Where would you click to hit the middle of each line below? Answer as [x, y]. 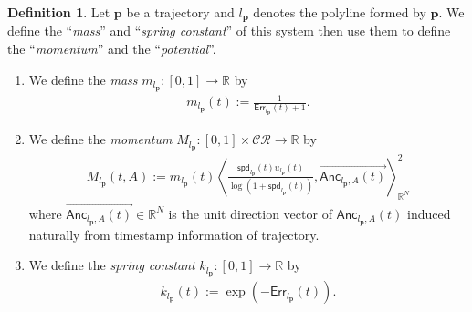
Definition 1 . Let [59, 12]
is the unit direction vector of [250, 213]
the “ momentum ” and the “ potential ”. [112, 49]
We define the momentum [100, 139]
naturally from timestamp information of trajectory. [174, 234]
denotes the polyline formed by [340, 12]
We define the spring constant [112, 265]
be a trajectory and [180, 12]
